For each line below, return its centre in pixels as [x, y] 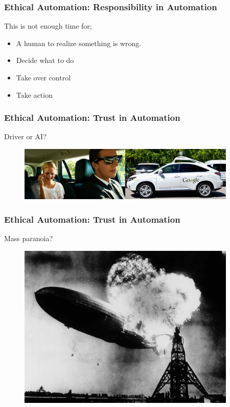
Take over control [43, 77]
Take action [34, 94]
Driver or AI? [25, 136]
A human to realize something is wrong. [79, 43]
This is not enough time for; [48, 26]
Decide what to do [45, 60]
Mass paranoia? [29, 238]
